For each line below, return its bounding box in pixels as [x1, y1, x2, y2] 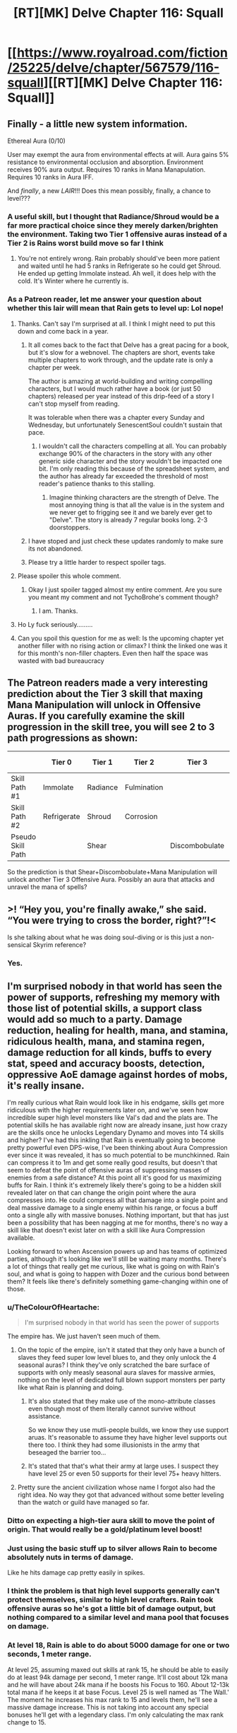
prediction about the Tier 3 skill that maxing [7, 688, 203, 700]
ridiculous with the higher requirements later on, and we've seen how [7, 1105, 209, 1114]
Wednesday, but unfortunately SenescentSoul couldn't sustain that [28, 421, 223, 429]
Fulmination [124, 782, 164, 792]
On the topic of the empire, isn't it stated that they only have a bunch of [17, 1346, 226, 1354]
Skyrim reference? [32, 941, 87, 949]
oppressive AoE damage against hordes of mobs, [7, 1069, 228, 1081]
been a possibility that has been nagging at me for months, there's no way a [7, 1218, 228, 1227]
